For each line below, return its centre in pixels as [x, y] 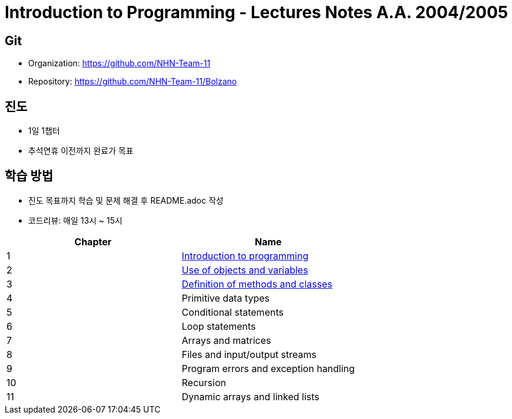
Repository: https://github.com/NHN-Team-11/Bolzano [133, 82]
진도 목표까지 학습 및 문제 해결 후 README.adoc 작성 [126, 200]
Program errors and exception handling [268, 368]
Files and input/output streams [249, 354]
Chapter [93, 241]
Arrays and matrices [226, 340]
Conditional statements [233, 312]
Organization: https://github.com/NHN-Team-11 [119, 63]
